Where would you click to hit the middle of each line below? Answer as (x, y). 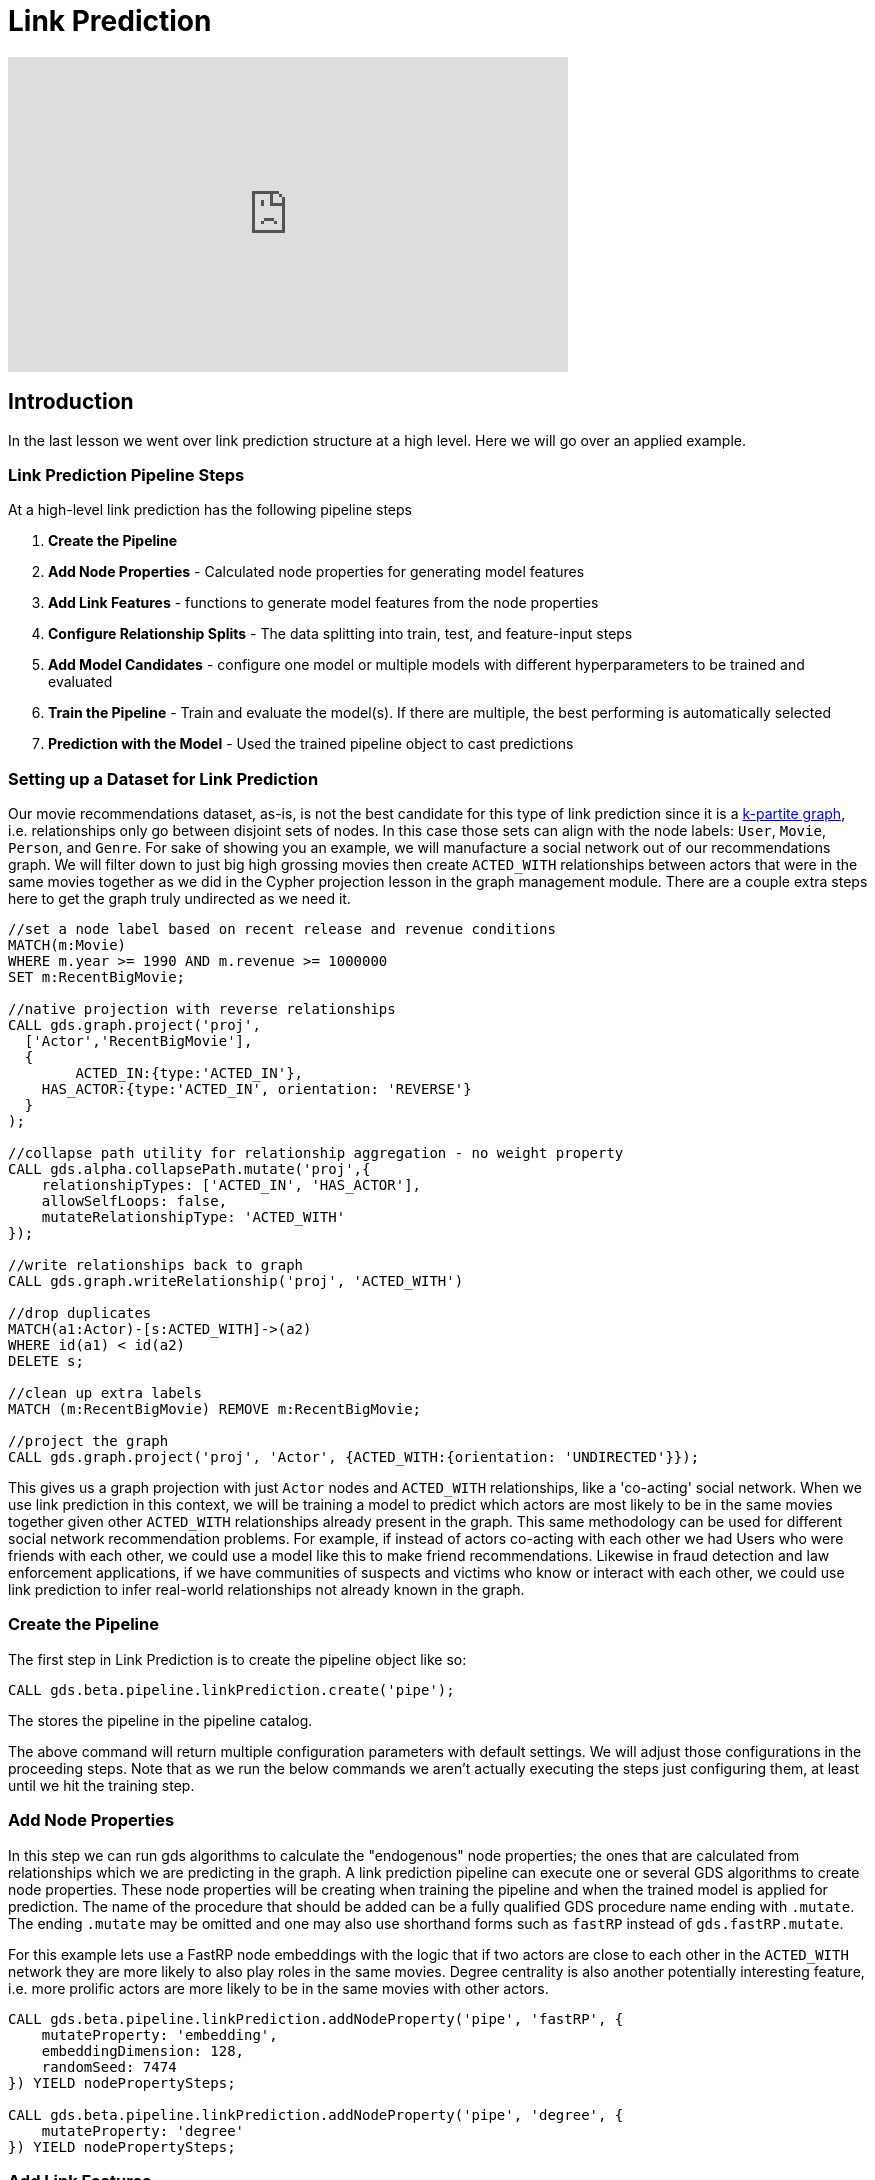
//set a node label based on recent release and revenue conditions (282, 929)
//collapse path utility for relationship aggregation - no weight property (316, 1153)
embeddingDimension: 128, (143, 2050)
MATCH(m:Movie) (67, 945)
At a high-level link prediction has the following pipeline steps (210, 510)
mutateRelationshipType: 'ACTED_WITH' (193, 1217)
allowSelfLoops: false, (134, 1201)
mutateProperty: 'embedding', (159, 2034)
